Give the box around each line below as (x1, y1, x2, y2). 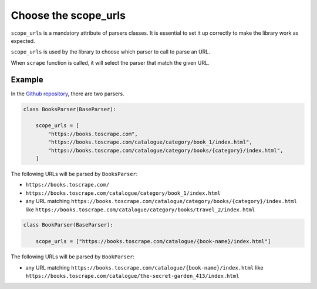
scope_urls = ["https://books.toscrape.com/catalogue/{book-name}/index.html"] (35, 238, 271, 245)
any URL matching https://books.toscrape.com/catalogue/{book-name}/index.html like (25, 264, 264, 271)
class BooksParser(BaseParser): (23, 106, 117, 112)
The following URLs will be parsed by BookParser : (11, 253, 135, 260)
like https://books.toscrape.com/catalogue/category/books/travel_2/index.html (25, 206, 255, 213)
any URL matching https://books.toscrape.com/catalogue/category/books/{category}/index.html (25, 198, 298, 205)
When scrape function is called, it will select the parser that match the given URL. (11, 59, 210, 66)
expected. (11, 37, 35, 44)
